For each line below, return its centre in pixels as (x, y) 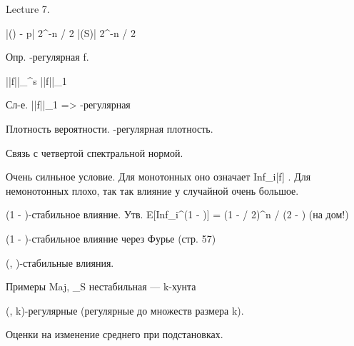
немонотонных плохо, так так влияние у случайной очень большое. (152, 190)
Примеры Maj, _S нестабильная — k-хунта (101, 286)
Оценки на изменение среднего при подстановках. (115, 334)
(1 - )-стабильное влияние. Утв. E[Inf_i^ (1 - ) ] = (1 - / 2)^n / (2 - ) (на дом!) (177, 214)
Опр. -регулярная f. (47, 57)
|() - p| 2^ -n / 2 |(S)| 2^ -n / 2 (71, 32)
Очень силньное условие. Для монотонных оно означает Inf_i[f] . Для (158, 177)
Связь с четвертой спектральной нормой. (95, 152)
